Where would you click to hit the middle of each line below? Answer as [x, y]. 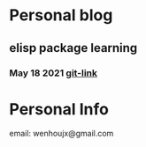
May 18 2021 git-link [54, 73]
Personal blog [61, 15]
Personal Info [59, 109]
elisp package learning [73, 48]
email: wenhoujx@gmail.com [61, 134]
